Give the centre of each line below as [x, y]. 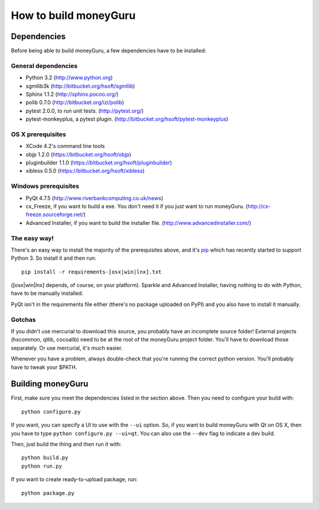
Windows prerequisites [45, 186]
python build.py [45, 458]
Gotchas [23, 320]
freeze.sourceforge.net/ [55, 215]
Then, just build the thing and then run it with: [66, 444]
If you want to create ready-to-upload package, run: [74, 479]
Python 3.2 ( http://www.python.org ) [69, 78]
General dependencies [44, 66]
